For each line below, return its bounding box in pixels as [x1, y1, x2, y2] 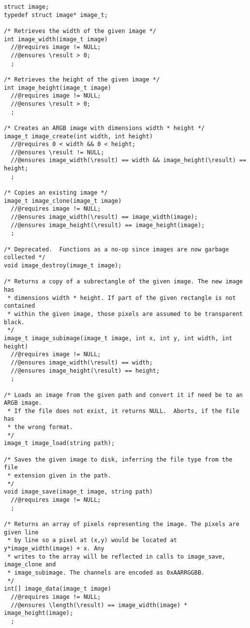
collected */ [4, 254, 45, 261]
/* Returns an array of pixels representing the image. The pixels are [4, 521, 239, 528]
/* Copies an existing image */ [4, 189, 108, 197]
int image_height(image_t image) [4, 84, 111, 91]
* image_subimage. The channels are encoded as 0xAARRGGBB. [7, 569, 205, 576]
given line [4, 529, 39, 536]
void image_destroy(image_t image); [4, 262, 122, 269]
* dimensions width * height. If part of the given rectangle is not [7, 294, 236, 301]
